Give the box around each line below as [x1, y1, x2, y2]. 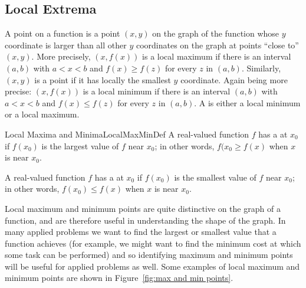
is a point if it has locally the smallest [34, 73, 171, 86]
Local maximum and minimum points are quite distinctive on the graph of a [5, 202, 281, 214]
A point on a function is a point [5, 27, 120, 40]
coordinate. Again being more [180, 73, 288, 86]
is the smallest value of [174, 171, 256, 183]
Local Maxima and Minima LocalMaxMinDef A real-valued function [5, 127, 249, 140]
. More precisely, [31, 50, 91, 63]
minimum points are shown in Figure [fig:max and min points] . [5, 271, 233, 284]
